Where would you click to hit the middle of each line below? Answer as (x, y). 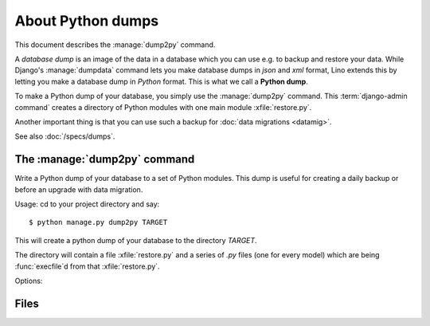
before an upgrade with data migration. (79, 189)
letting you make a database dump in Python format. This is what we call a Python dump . (161, 81)
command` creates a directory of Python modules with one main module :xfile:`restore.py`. (163, 107)
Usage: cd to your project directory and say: (87, 204)
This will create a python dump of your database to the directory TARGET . (136, 240)
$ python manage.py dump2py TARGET (98, 222)
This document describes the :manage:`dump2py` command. (115, 45)
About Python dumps (87, 21)
